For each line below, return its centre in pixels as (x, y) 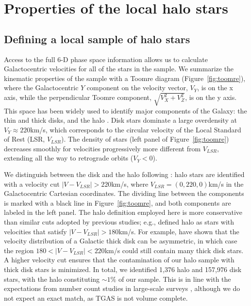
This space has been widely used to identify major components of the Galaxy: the (125, 110)
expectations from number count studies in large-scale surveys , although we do (122, 288)
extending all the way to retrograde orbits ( (69, 158)
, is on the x (215, 88)
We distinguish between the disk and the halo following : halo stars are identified (124, 174)
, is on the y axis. (211, 97)
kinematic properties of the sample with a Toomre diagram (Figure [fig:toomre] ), (125, 78)
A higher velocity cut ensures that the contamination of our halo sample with (119, 260)
